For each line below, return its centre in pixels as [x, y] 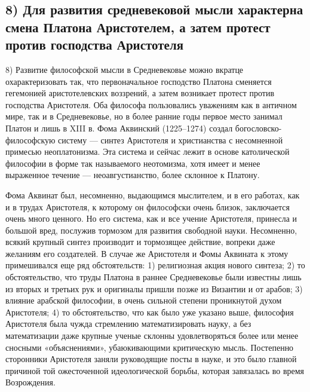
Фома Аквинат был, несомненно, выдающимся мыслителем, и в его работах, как [153, 195]
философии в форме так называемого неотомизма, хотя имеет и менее [133, 163]
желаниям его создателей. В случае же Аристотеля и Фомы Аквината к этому [147, 253]
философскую [30, 140]
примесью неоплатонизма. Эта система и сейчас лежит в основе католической [148, 151]
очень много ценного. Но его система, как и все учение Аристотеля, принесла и [151, 218]
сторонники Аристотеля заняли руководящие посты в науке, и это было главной [151, 359]
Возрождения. [30, 382]
